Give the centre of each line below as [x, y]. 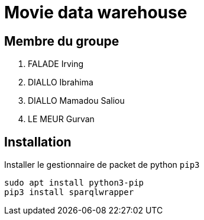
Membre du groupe [62, 41]
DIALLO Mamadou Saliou [76, 101]
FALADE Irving [56, 64]
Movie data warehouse [96, 12]
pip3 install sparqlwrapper [69, 192]
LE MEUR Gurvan [61, 119]
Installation [38, 142]
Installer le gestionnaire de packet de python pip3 [102, 165]
